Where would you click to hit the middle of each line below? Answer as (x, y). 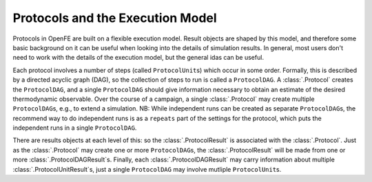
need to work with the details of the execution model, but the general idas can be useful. (138, 58)
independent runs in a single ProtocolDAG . (75, 128)
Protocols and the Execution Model (115, 18)
